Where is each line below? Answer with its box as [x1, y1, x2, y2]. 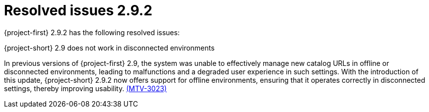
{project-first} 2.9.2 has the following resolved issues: [4, 28, 180, 37]
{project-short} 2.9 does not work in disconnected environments [4, 43, 215, 52]
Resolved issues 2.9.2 [4, 2, 153, 19]
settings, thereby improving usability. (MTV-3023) [4, 84, 167, 93]
